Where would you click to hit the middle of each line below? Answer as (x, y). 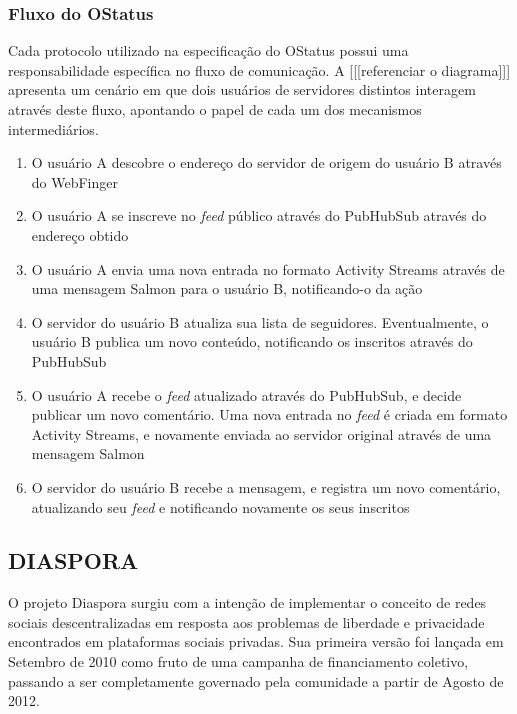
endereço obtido (80, 234)
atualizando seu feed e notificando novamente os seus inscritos (220, 506)
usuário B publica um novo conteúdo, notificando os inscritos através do (252, 341)
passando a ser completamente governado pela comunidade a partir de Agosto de (256, 680)
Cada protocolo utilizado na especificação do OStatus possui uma (208, 50)
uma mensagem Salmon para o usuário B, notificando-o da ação (227, 288)
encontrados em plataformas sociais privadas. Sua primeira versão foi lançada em (256, 641)
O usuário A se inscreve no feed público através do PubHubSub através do (259, 215)
